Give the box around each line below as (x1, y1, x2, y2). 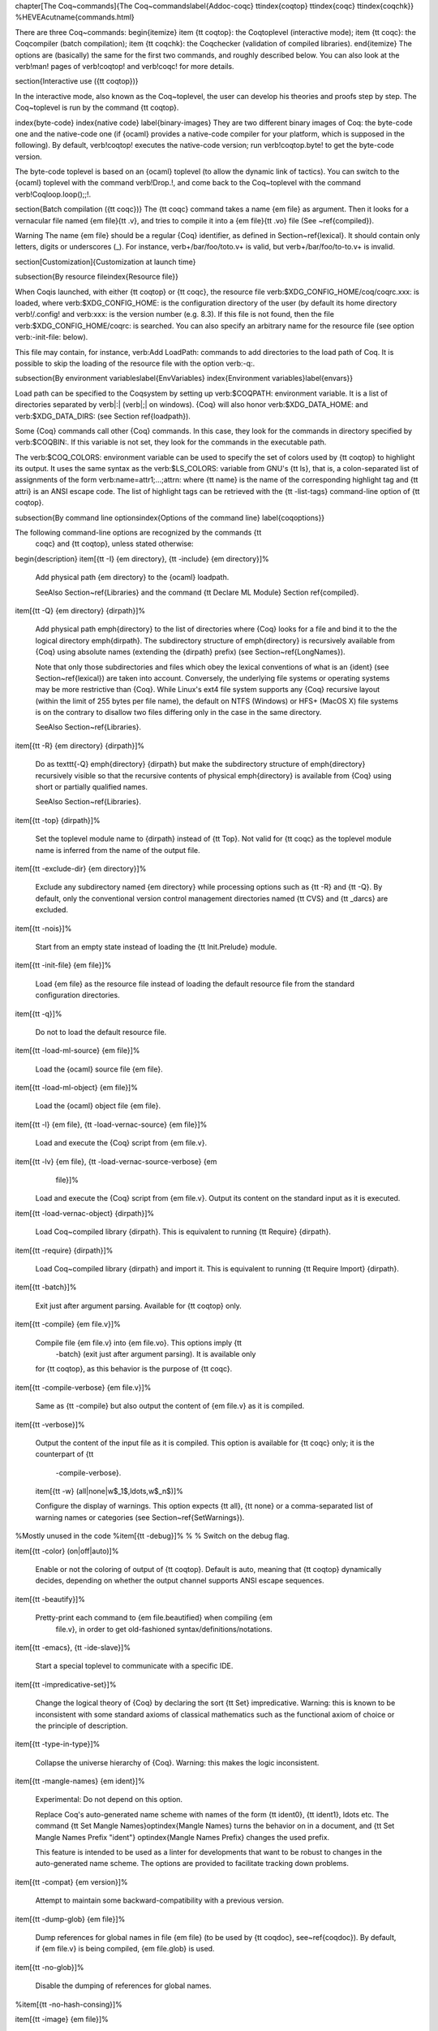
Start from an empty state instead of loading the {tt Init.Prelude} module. (35, 942, 277, 951)
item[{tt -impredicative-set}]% (15, 1679, 117, 1689)
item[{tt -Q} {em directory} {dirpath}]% (15, 605, 146, 615)
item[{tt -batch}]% (15, 1282, 77, 1292)
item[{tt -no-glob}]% (15, 1962, 84, 1972)
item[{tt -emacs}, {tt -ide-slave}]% (15, 1642, 131, 1652)
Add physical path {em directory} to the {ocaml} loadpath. (35, 573, 230, 582)
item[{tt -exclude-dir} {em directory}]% (15, 864, 147, 873)
